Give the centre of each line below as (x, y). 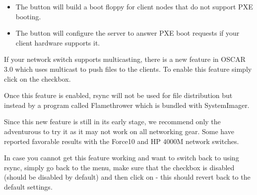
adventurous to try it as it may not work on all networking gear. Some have (119, 131)
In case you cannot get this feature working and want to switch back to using (122, 158)
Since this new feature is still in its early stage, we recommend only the (112, 122)
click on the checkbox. (37, 78)
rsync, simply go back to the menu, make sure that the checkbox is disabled (119, 167)
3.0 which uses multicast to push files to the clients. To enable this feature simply (128, 69)
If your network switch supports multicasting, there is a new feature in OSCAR (125, 59)
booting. (28, 16)
